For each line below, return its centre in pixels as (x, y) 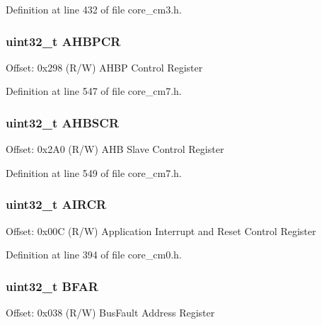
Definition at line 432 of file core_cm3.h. (94, 9)
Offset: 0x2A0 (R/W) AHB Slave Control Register (115, 149)
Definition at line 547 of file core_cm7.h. (94, 91)
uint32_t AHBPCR (63, 41)
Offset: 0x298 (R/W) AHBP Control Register (104, 67)
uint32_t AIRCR (56, 204)
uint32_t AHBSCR (63, 122)
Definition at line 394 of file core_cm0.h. (94, 255)
